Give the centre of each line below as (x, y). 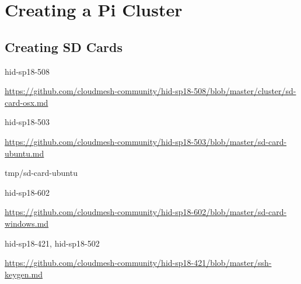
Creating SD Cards (64, 46)
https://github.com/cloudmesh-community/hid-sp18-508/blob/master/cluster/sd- (150, 91)
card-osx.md (27, 102)
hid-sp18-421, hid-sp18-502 (52, 243)
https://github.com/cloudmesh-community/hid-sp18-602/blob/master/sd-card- (146, 212)
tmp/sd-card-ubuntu (41, 173)
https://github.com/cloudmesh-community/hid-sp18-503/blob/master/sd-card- (146, 141)
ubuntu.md (24, 153)
